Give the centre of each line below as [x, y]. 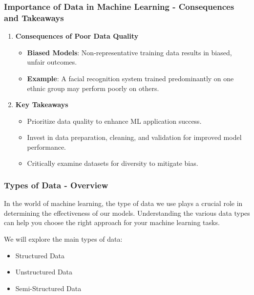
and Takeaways [34, 17]
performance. [47, 147]
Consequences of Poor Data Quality [77, 36]
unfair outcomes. [52, 62]
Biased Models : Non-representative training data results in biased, [129, 52]
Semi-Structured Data [48, 288]
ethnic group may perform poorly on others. [93, 88]
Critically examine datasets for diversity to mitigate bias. [113, 163]
